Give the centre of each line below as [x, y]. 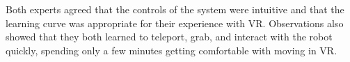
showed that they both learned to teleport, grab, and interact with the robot [169, 37]
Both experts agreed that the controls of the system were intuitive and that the [175, 9]
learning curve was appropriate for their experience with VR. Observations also [175, 23]
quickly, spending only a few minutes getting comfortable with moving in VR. [172, 50]
